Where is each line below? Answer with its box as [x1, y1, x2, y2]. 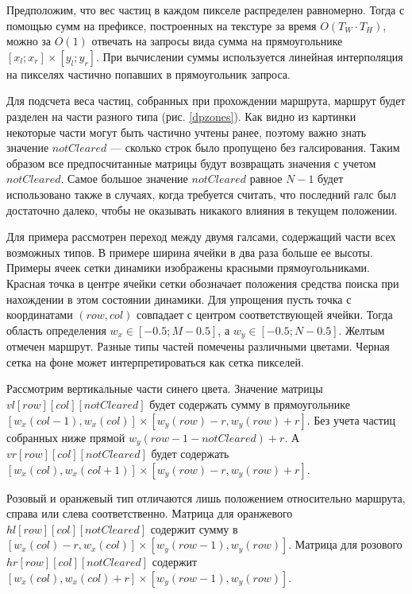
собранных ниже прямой [6, 429, 125, 445]
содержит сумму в [150, 520, 238, 537]
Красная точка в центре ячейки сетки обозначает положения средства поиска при [6, 274, 399, 291]
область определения [6, 321, 106, 338]
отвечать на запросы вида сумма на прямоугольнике [91, 33, 343, 49]
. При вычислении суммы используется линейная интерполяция [95, 48, 403, 64]
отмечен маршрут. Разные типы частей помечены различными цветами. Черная [6, 338, 390, 355]
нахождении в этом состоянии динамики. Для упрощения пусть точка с [6, 290, 352, 307]
